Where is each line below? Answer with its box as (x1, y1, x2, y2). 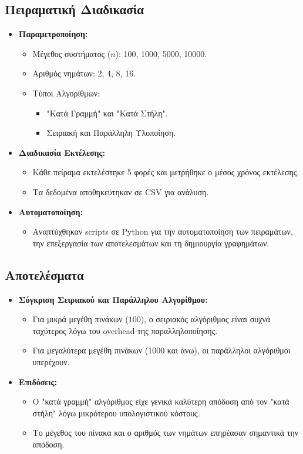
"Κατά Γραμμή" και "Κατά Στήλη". (46, 106, 168, 119)
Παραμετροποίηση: (18, 28, 88, 40)
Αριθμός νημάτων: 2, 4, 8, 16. (32, 67, 136, 79)
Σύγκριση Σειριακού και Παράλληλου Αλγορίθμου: (18, 293, 208, 305)
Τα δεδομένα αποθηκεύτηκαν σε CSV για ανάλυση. (32, 185, 209, 198)
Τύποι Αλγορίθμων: (32, 86, 100, 99)
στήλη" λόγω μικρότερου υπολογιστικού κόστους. (32, 406, 200, 419)
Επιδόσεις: (18, 375, 57, 388)
